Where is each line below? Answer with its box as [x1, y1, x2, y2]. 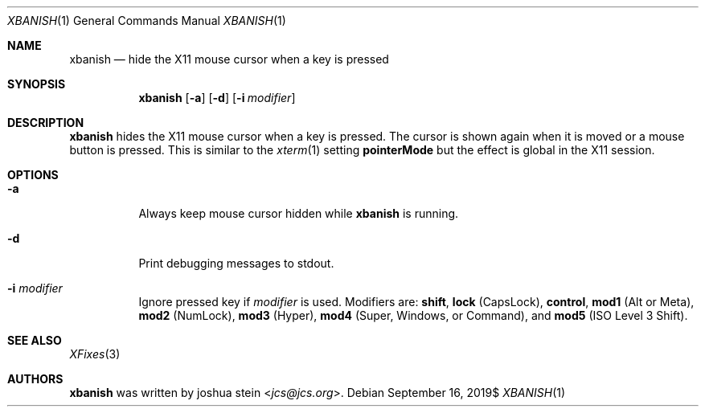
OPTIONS [7, 168, 59, 182]
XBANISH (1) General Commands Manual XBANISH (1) [7, 14, 286, 27]
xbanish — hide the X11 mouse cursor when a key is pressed [69, 52, 389, 66]
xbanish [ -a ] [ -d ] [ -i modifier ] [138, 91, 296, 104]
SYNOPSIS [7, 77, 66, 91]
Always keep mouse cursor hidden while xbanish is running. [138, 206, 459, 220]
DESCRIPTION [7, 116, 84, 129]
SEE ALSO [7, 333, 62, 347]
